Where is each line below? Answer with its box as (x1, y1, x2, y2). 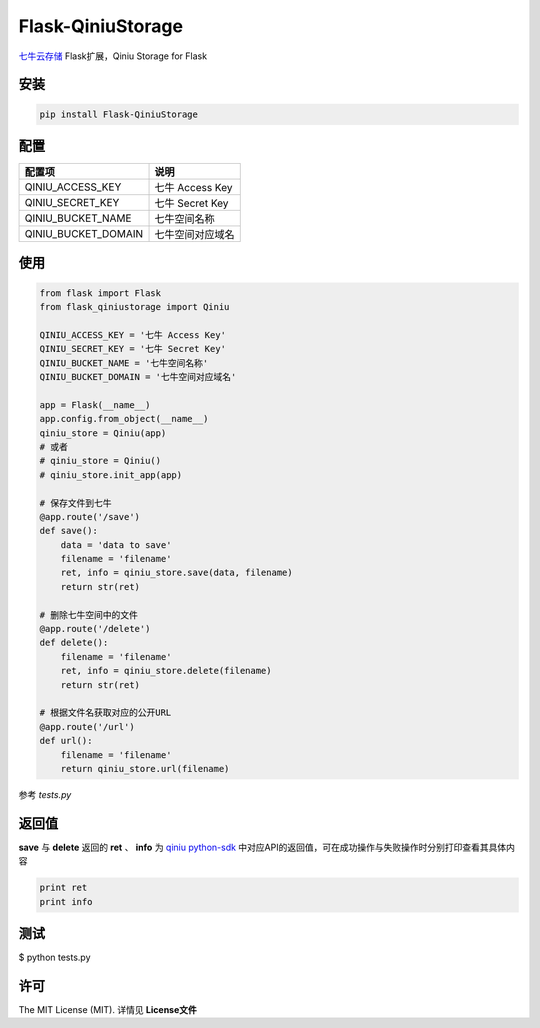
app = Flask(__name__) (39, 399, 151, 410)
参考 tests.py (18, 788, 72, 800)
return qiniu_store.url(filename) (60, 763, 230, 774)
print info (39, 896, 93, 907)
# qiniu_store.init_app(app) (39, 469, 183, 480)
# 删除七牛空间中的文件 (39, 609, 139, 620)
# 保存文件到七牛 (39, 497, 112, 509)
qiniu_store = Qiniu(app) (39, 427, 167, 439)
